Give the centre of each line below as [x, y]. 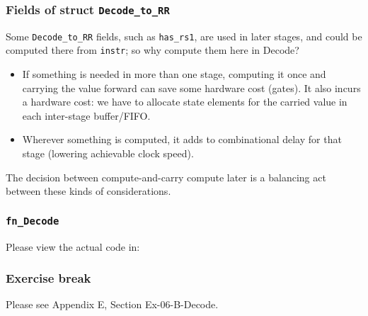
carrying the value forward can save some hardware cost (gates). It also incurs [191, 88]
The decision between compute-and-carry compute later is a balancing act [166, 177]
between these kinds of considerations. [88, 191]
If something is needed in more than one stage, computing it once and [174, 74]
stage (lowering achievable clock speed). [108, 153]
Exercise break [48, 278]
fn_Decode [33, 221]
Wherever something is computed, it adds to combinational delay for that [182, 139]
